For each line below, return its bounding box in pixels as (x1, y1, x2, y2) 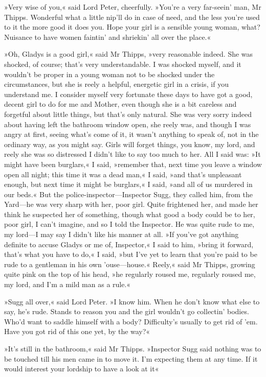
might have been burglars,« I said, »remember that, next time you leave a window (4, 158, 262, 169)
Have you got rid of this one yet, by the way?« (4, 326, 150, 337)
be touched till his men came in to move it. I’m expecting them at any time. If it (4, 353, 258, 364)
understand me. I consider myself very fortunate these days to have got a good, (4, 88, 253, 99)
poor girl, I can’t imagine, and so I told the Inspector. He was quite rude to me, (4, 219, 255, 229)
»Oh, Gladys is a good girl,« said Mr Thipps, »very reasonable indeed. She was (4, 49, 253, 59)
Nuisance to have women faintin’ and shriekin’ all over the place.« (4, 31, 211, 42)
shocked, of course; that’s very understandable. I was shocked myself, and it (4, 58, 241, 69)
